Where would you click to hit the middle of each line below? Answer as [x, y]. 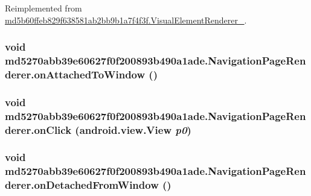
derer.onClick [38, 129]
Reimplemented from [43, 8]
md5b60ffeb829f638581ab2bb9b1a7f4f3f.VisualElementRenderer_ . [126, 20]
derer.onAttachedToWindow [75, 74]
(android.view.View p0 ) [133, 129]
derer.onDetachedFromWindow [82, 185]
